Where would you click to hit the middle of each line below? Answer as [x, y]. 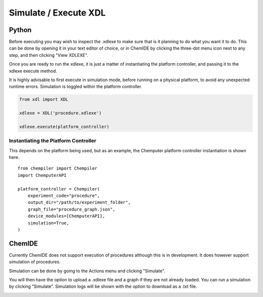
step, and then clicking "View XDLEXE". [49, 55]
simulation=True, [48, 223]
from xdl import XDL [44, 99]
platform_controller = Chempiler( [59, 189]
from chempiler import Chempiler [57, 168]
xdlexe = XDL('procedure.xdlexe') [60, 113]
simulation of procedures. [35, 262]
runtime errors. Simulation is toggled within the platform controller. [75, 87]
